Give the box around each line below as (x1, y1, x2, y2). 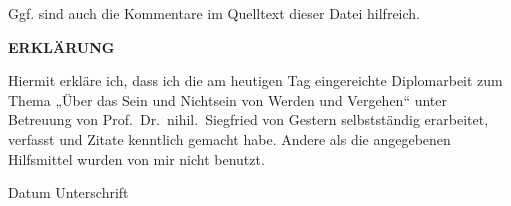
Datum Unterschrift (8, 182, 129, 203)
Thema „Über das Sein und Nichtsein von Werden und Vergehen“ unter (8, 89, 447, 110)
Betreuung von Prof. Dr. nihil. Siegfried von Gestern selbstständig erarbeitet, (8, 109, 489, 130)
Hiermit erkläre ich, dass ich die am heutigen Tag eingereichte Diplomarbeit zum (8, 70, 503, 91)
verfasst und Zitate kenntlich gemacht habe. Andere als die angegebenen (8, 128, 451, 149)
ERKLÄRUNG (8, 36, 115, 57)
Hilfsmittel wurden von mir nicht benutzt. (8, 148, 265, 169)
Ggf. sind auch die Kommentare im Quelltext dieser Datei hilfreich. (8, 3, 421, 23)
